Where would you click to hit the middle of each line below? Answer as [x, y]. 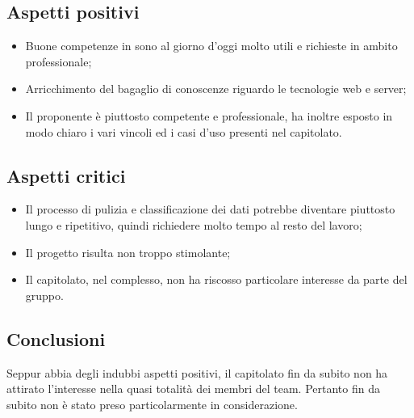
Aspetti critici [66, 175]
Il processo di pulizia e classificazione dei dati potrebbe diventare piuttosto [210, 209]
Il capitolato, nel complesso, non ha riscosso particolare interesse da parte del [216, 279]
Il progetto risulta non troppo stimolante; [128, 252]
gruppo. [44, 295]
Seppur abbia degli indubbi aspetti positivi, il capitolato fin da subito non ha [197, 372]
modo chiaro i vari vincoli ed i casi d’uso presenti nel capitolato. [184, 131]
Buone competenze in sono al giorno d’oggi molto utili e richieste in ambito [211, 46]
